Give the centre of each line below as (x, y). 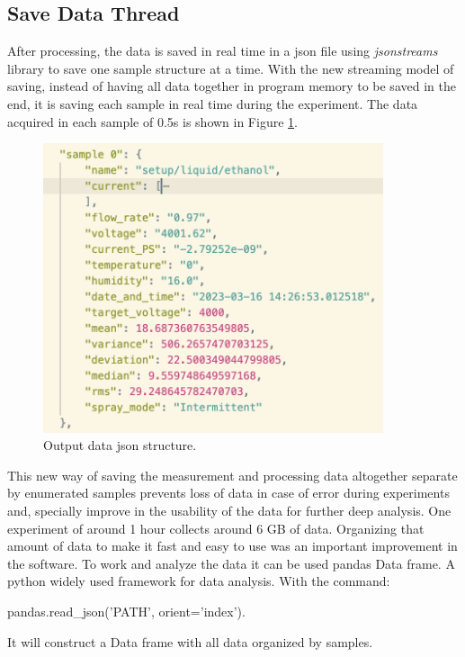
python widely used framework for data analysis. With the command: (199, 581)
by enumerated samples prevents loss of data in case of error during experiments (228, 493)
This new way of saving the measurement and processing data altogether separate (232, 475)
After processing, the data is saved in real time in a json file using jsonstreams (223, 51)
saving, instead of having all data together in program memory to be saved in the (232, 86)
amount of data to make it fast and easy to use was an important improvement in (232, 546)
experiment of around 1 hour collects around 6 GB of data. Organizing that (216, 528)
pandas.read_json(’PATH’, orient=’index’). (126, 611)
